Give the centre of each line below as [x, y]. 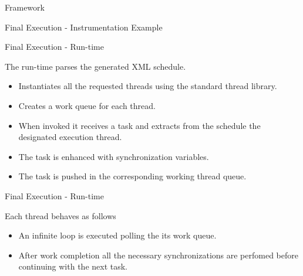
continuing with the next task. [73, 266]
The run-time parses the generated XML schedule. [95, 66]
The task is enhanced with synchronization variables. [114, 156]
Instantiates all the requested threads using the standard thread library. [148, 86]
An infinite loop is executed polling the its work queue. [117, 235]
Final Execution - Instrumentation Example [84, 27]
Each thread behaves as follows [60, 215]
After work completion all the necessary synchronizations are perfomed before [158, 255]
